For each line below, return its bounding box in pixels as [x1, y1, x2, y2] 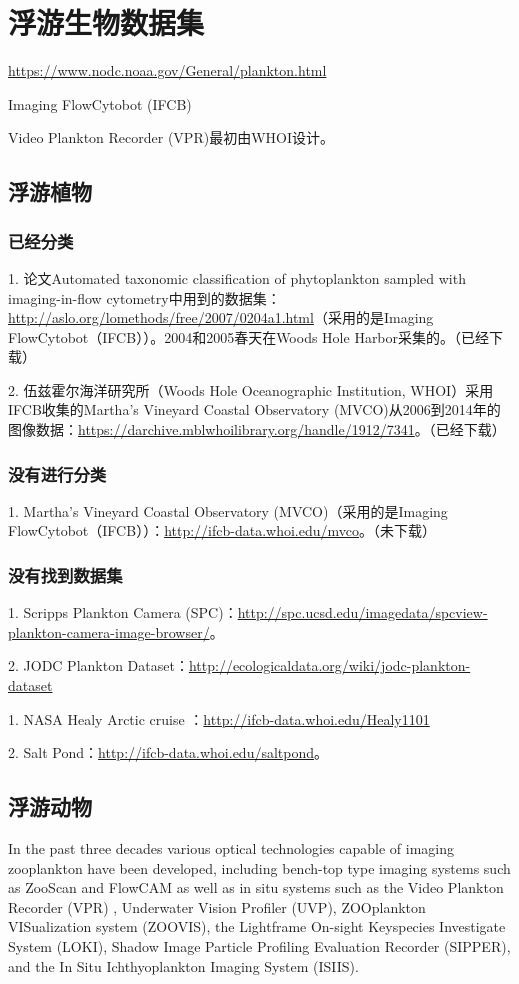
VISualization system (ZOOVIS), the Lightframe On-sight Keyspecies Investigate [8, 916, 506, 937]
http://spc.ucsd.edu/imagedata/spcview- [237, 602, 488, 623]
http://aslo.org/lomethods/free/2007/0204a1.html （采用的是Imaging [8, 307, 434, 328]
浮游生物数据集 [8, 2, 205, 43]
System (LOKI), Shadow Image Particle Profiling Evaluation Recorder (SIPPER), [8, 936, 511, 957]
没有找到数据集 [8, 562, 123, 587]
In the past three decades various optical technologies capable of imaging [8, 838, 455, 859]
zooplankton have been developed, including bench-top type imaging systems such [8, 857, 511, 878]
